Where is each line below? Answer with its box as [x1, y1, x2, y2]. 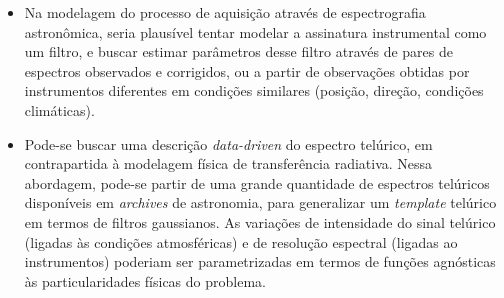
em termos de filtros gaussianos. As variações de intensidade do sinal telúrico [24, 211, 496, 232]
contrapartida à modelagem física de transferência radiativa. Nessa [24, 153, 433, 174]
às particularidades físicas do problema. [24, 270, 266, 291]
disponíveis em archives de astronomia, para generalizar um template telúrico [24, 192, 497, 213]
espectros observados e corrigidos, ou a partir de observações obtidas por [24, 60, 470, 81]
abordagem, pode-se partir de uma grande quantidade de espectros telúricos [24, 172, 490, 193]
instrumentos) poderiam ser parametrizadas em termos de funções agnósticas [24, 251, 496, 272]
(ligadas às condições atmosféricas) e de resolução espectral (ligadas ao [24, 231, 458, 252]
